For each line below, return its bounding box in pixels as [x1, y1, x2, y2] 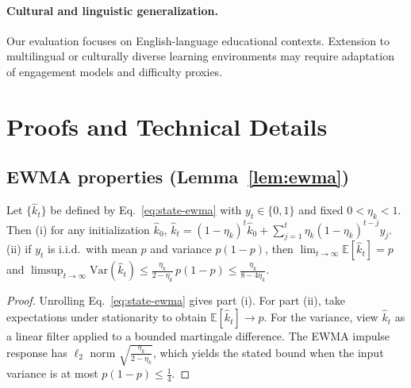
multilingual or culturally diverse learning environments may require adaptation [6, 48, 394, 64]
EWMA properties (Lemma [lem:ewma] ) [6, 164, 350, 189]
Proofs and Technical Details [6, 109, 328, 142]
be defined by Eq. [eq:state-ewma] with [50, 202, 242, 218]
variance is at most [6, 365, 98, 382]
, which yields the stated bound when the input [152, 344, 384, 360]
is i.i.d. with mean [48, 240, 137, 257]
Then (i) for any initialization [6, 221, 150, 237]
